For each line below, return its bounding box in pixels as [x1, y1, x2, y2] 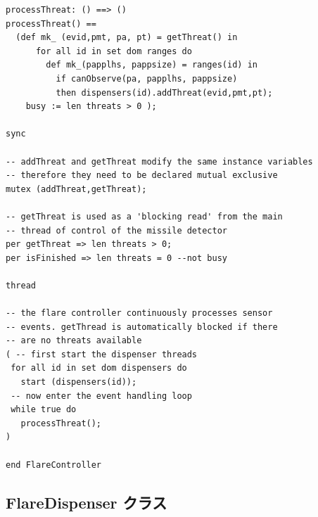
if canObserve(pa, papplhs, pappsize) [56, 73, 238, 84]
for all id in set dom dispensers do [11, 363, 187, 374]
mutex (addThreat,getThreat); [6, 184, 147, 194]
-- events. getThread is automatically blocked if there [6, 321, 278, 332]
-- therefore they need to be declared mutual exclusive [6, 170, 278, 181]
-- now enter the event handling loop [11, 390, 192, 401]
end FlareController [6, 459, 102, 470]
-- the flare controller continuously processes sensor [6, 308, 273, 319]
